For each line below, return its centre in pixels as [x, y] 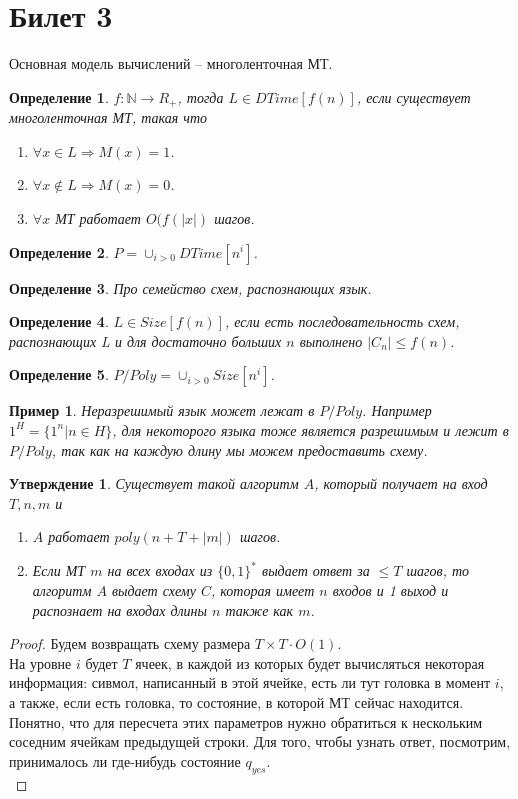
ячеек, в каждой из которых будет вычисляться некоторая [310, 662]
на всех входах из [160, 570]
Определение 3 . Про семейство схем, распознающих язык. [190, 287]
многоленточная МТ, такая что [108, 117]
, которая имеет [263, 589]
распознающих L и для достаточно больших [145, 340]
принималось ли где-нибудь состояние [125, 760]
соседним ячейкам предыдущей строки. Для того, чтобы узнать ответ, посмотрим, [260, 741]
